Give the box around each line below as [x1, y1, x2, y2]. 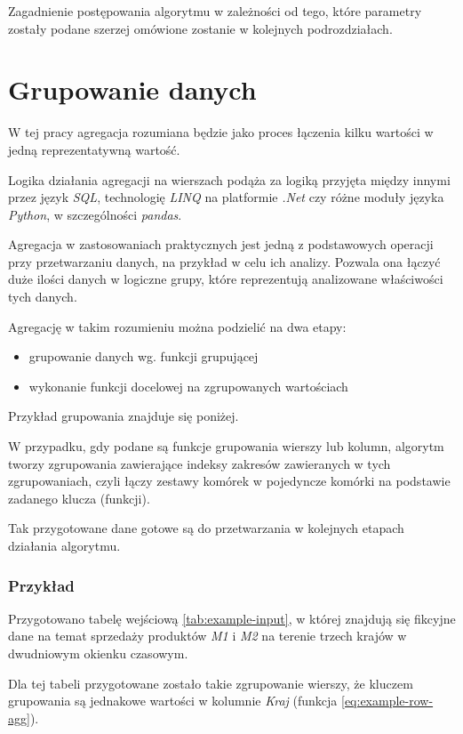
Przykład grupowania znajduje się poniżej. [8, 407, 239, 425]
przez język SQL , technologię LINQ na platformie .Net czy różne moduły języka [8, 188, 444, 206]
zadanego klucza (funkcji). [8, 488, 150, 507]
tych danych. [8, 287, 77, 306]
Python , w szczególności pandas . [8, 205, 182, 223]
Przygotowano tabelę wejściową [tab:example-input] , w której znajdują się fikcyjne [8, 609, 456, 627]
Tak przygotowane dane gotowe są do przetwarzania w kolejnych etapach [8, 519, 404, 537]
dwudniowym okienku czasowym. [8, 644, 188, 662]
